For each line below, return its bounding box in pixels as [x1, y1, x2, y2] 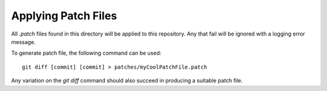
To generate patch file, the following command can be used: [11, 49, 162, 57]
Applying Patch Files [11, 9, 117, 22]
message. [11, 38, 36, 45]
